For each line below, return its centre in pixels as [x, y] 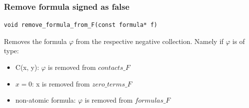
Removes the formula [36, 41]
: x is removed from [61, 83]
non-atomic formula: [46, 100]
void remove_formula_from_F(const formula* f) [81, 25]
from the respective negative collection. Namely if [150, 41]
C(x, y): [27, 67]
